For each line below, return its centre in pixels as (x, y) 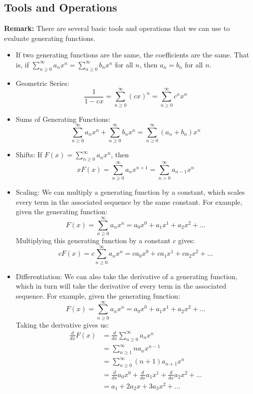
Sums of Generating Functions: (63, 119)
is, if (22, 64)
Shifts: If (29, 155)
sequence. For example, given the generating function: (98, 295)
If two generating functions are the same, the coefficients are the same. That (132, 55)
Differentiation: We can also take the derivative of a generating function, (126, 276)
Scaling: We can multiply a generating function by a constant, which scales (130, 192)
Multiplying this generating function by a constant (93, 240)
